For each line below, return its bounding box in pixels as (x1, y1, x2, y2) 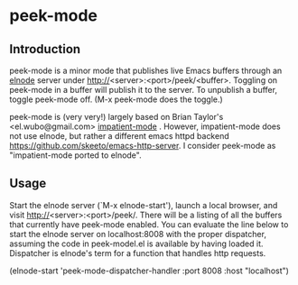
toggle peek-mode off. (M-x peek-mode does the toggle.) (9, 94, 223, 105)
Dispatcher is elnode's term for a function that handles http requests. (9, 247, 266, 258)
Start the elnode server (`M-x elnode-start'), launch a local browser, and (9, 199, 278, 210)
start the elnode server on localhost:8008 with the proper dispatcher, (9, 228, 266, 239)
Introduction (9, 41, 81, 57)
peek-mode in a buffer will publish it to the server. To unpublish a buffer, (9, 85, 278, 95)
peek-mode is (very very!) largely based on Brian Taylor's (9, 112, 224, 122)
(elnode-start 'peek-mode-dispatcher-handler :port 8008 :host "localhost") (9, 265, 289, 276)
